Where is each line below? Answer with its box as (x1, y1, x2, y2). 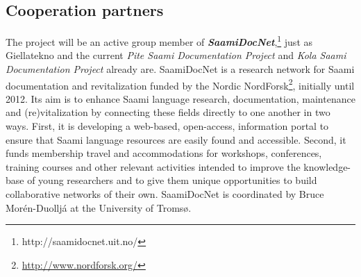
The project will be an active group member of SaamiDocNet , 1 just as (6, 33, 313, 49)
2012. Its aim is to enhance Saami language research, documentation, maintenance (6, 91, 355, 106)
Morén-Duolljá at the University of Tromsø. (6, 200, 192, 215)
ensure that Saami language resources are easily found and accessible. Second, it (6, 132, 346, 146)
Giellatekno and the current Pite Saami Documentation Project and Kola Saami (6, 48, 346, 62)
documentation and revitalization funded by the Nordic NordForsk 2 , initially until (6, 76, 355, 92)
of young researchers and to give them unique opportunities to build (27, 173, 317, 187)
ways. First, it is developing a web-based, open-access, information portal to (6, 119, 329, 133)
